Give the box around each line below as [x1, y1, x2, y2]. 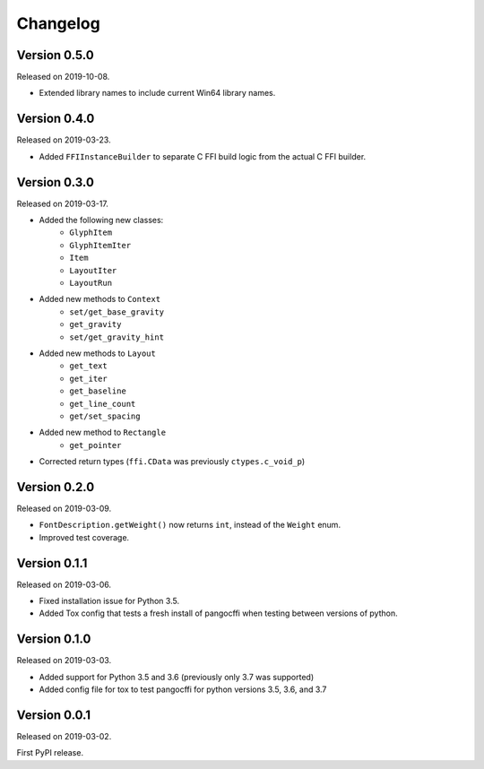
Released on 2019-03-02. [16, 731, 112, 742]
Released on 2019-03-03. [16, 655, 112, 666]
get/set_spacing [69, 410, 141, 421]
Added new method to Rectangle [39, 427, 166, 438]
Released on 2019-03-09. [16, 503, 112, 514]
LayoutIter [69, 265, 117, 275]
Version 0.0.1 [16, 707, 91, 722]
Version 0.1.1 [16, 556, 88, 571]
